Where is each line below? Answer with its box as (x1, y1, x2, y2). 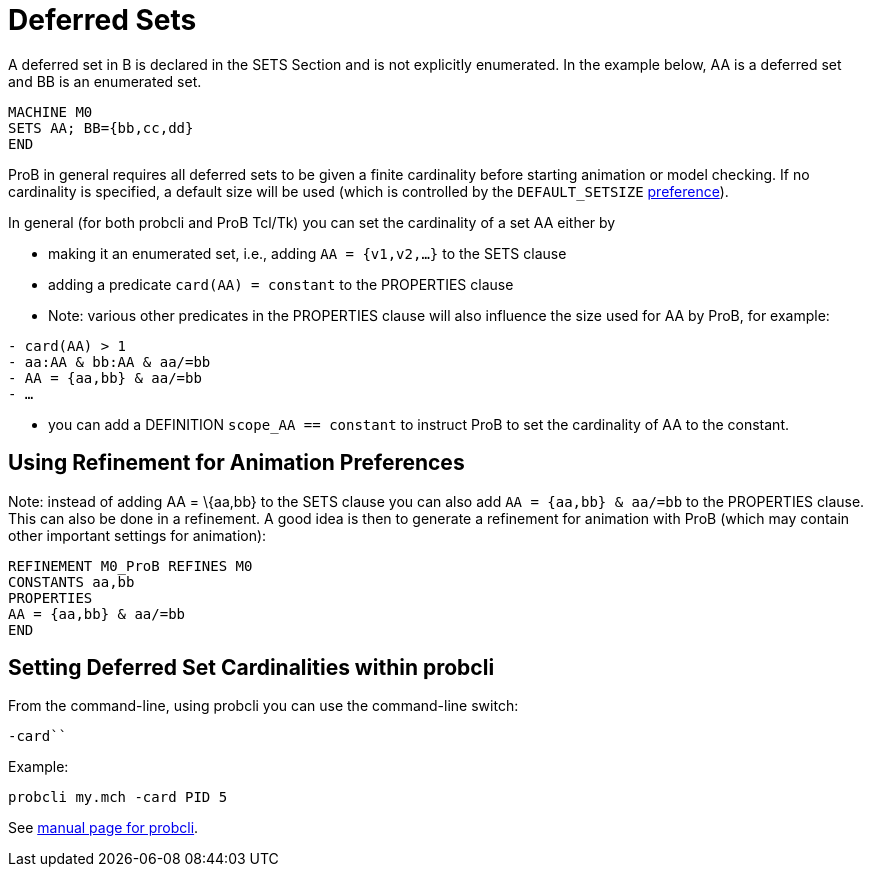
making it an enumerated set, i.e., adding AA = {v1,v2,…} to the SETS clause (48, 244, 567, 262)
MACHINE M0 (8, 103, 93, 120)
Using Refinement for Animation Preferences (8, 450, 465, 476)
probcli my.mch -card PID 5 (8, 789, 228, 806)
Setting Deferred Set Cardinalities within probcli (8, 655, 495, 681)
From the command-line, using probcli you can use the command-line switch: (8, 697, 519, 715)
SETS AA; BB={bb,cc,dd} (8, 119, 194, 136)
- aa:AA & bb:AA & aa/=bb (8, 353, 211, 370)
